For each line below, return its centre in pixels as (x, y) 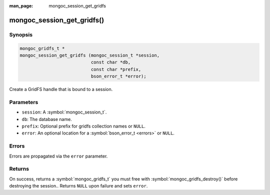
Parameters (24, 102)
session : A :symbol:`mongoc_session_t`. (64, 112)
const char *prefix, (116, 69)
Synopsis (21, 34)
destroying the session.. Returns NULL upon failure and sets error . (78, 186)
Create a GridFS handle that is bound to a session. (61, 89)
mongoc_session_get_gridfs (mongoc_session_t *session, (90, 55)
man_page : (21, 6)
